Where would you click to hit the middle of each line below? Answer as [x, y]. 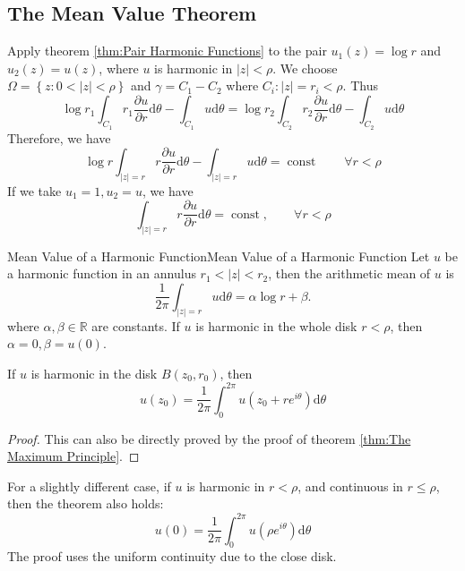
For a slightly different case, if [89, 486]
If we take [34, 190]
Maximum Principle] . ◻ [73, 456]
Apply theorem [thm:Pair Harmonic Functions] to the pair [167, 51]
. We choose [305, 68]
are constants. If [136, 325]
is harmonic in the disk [94, 373]
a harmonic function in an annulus [102, 273]
